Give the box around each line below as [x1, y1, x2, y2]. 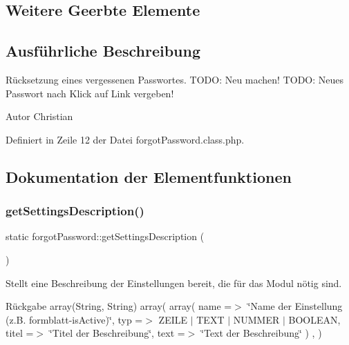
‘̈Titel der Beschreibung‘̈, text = [49, 326, 185, 340]
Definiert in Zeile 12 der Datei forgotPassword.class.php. [6, 132, 245, 146]
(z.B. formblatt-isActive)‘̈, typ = [6, 312, 143, 326]
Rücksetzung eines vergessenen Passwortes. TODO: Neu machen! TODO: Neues [6, 72, 344, 86]
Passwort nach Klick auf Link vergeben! [6, 86, 174, 100]
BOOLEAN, [288, 312, 341, 326]
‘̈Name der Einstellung [247, 299, 343, 313]
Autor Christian [6, 109, 73, 124]
